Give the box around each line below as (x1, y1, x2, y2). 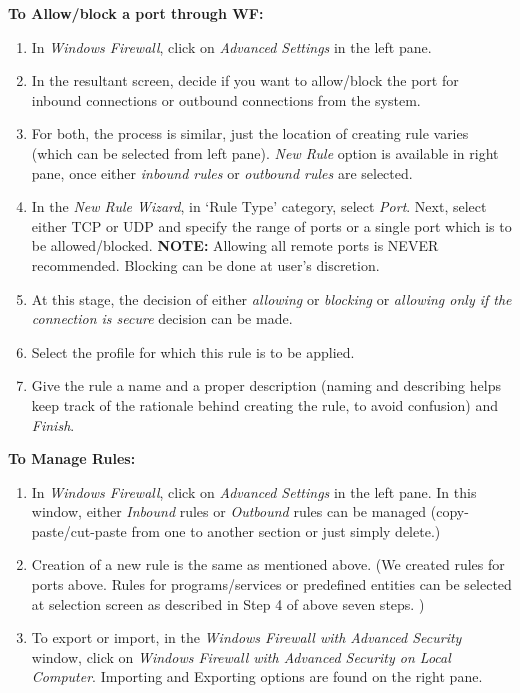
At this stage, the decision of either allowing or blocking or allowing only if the (31, 288, 512, 309)
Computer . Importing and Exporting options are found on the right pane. (31, 666, 483, 687)
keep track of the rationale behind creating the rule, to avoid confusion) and (31, 394, 498, 415)
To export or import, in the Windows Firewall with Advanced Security (31, 627, 462, 648)
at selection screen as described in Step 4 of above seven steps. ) (31, 593, 425, 614)
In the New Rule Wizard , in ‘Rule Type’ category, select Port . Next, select (31, 196, 487, 217)
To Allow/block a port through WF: (8, 3, 264, 23)
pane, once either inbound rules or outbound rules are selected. (31, 162, 413, 183)
